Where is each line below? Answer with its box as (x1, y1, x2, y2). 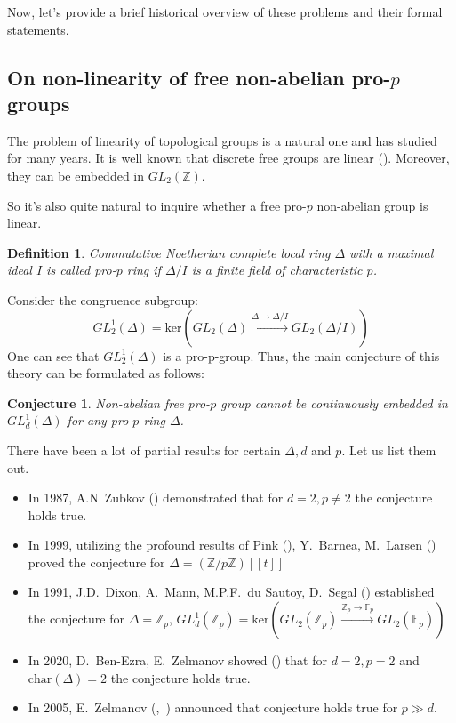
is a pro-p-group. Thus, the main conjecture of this (163, 346, 440, 365)
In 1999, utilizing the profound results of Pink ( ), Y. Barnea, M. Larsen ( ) (28, 535, 436, 554)
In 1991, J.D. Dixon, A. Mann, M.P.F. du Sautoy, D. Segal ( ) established (28, 582, 435, 601)
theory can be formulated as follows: (7, 364, 204, 382)
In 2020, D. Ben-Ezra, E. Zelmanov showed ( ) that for (28, 651, 327, 670)
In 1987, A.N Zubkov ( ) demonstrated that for (28, 488, 284, 507)
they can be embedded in (7, 165, 144, 184)
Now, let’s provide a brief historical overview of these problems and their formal (7, 3, 443, 20)
